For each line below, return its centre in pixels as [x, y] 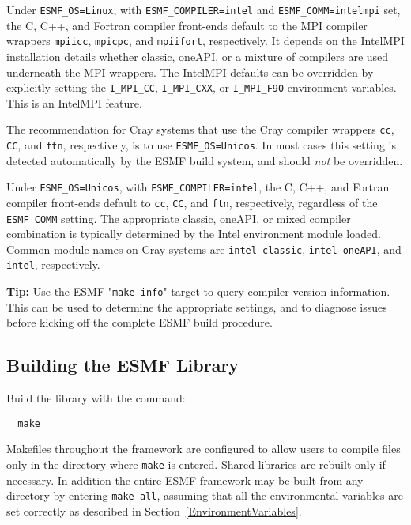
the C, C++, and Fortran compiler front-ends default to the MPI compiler [187, 25]
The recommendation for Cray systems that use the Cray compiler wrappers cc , [200, 129]
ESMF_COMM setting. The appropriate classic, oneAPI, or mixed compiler [179, 218]
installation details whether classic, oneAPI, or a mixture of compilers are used [198, 56]
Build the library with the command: [96, 398]
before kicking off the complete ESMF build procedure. [140, 322]
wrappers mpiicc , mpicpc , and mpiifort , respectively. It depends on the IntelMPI [205, 41]
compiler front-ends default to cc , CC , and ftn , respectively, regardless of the [192, 202]
